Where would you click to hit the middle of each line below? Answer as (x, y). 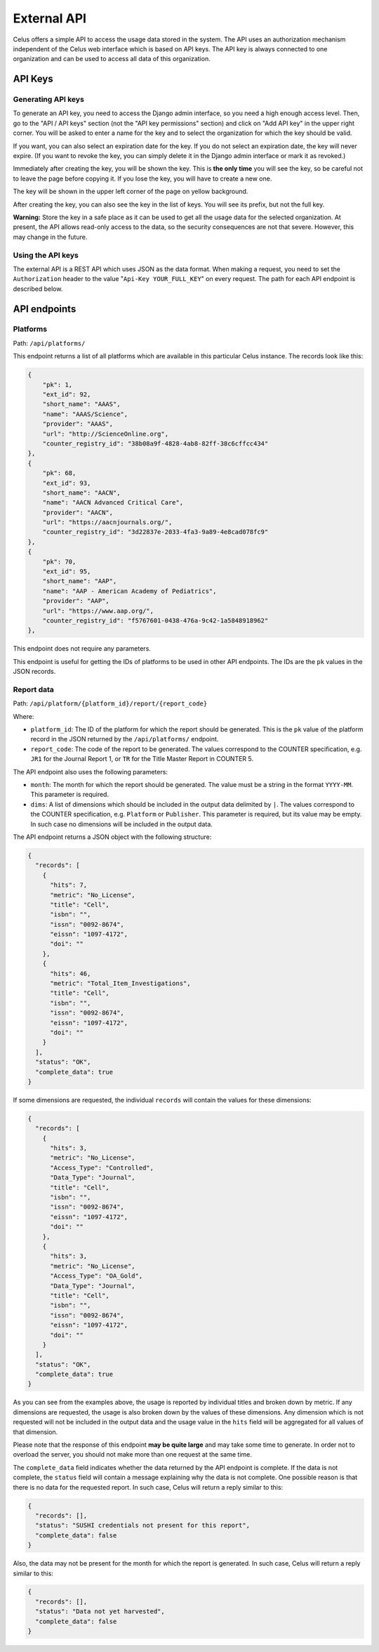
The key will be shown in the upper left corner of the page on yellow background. (131, 191)
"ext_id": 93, (67, 483)
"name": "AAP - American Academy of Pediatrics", (129, 591)
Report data (33, 689)
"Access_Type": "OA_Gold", (97, 1276)
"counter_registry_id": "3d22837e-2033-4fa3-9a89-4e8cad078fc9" (155, 532)
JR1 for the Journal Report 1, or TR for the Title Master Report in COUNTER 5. (142, 759)
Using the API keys (46, 255)
